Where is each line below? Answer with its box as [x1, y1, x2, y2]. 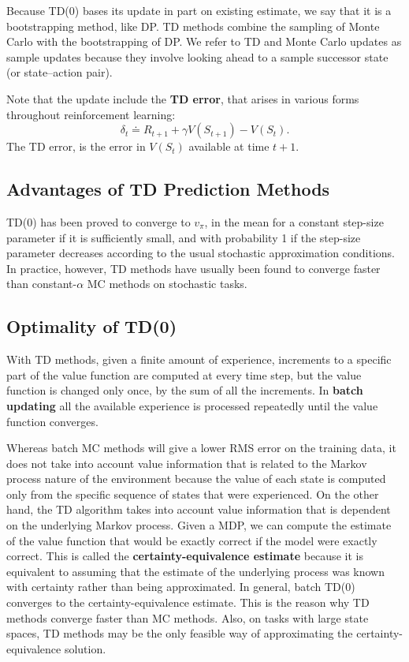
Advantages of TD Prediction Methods [6, 177, 330, 201]
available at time [188, 138, 270, 155]
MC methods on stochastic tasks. [87, 275, 247, 292]
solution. [64, 640, 106, 656]
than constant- [6, 275, 77, 292]
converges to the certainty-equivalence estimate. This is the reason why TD [6, 594, 370, 611]
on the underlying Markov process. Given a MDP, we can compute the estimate [6, 517, 392, 533]
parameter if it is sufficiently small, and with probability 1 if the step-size [6, 229, 361, 245]
